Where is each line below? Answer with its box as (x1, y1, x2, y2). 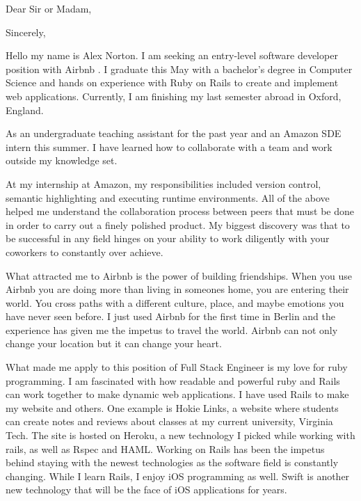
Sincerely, (6, 24, 46, 39)
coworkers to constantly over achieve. (6, 244, 163, 259)
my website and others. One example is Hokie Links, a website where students (6, 400, 339, 415)
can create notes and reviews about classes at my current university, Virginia (6, 414, 333, 429)
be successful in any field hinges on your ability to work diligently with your (6, 231, 330, 246)
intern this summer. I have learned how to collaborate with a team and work (6, 139, 332, 154)
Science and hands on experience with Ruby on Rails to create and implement (6, 75, 339, 90)
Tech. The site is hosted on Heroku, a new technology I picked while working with (6, 428, 355, 443)
